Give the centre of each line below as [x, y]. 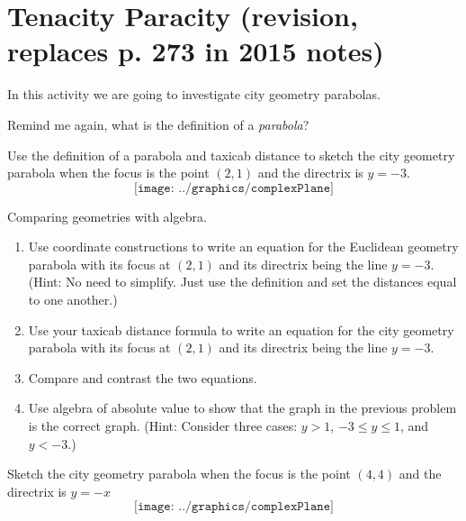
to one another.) [73, 300]
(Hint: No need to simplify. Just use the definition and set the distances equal [242, 282]
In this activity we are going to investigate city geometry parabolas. [194, 94]
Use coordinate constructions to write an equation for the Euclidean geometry [243, 247]
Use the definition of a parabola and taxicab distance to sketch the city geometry [231, 155]
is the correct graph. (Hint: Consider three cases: [163, 426]
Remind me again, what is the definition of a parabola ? [158, 124]
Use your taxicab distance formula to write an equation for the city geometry [241, 329]
